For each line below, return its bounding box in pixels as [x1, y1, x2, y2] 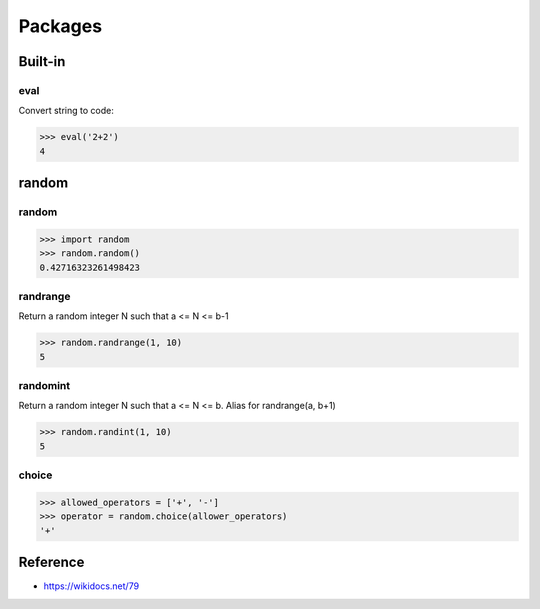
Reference [18, 554, 85, 571]
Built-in [18, 53, 66, 70]
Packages [18, 15, 103, 37]
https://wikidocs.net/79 [43, 580, 140, 592]
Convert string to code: [18, 105, 114, 117]
